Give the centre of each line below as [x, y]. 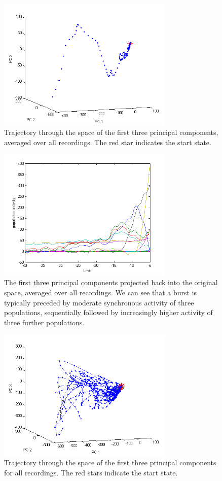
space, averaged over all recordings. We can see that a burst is [101, 292]
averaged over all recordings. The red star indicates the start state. [108, 142]
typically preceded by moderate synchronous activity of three [99, 302]
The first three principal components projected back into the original [111, 282]
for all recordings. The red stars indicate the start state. [91, 473]
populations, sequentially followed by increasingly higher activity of [108, 312]
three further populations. [44, 322]
